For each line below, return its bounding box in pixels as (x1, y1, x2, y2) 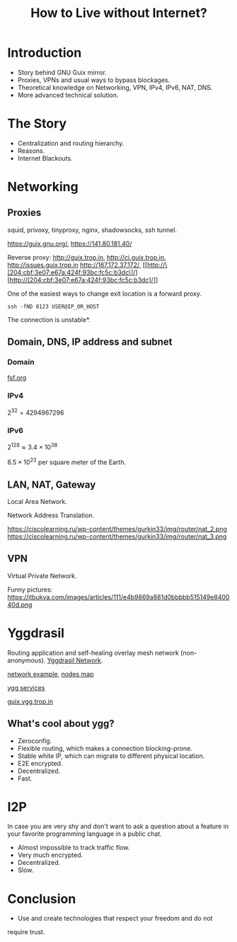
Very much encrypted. (17, 851, 83, 859)
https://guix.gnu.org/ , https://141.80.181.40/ (7, 239, 132, 248)
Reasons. (17, 147, 45, 155)
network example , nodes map (7, 670, 94, 678)
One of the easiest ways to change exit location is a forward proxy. (7, 289, 202, 298)
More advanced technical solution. (17, 91, 119, 99)
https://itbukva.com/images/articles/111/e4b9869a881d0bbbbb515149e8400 (7, 592, 230, 601)
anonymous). (7, 656, 46, 665)
